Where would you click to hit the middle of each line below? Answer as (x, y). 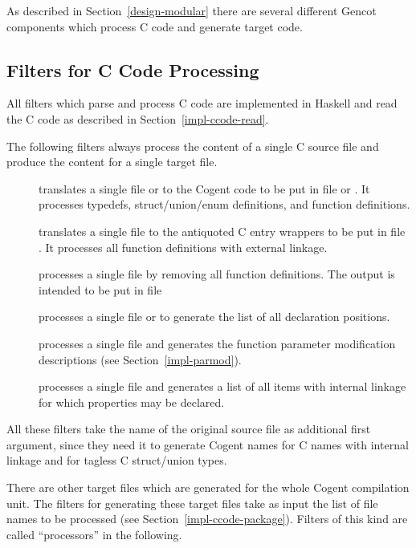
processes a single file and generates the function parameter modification (217, 343)
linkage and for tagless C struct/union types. (117, 460)
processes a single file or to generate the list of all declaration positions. (214, 317)
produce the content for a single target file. (112, 162)
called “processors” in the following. (94, 534)
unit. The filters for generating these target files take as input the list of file (192, 503)
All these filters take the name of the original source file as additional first (189, 429)
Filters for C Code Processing (133, 69)
